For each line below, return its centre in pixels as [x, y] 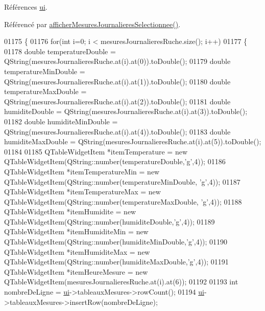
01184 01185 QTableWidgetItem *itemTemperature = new [96, 151]
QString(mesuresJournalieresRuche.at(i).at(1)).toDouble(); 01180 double [117, 81]
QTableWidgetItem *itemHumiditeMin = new [76, 231]
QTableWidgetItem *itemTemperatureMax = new [82, 192]
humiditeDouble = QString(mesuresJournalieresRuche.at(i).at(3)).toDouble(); [126, 111]
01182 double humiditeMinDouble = [61, 121]
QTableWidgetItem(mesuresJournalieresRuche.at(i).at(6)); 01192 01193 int [121, 282]
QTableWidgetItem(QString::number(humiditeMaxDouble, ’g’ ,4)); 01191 [116, 262]
